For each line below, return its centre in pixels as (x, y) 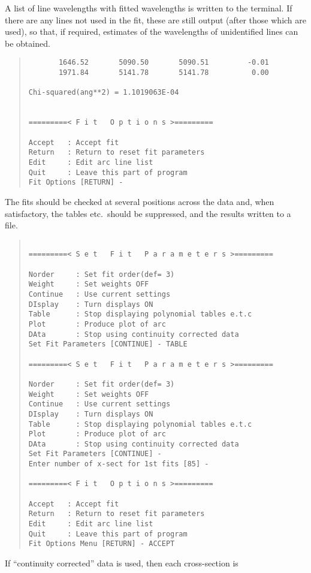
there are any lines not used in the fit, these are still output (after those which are (156, 19)
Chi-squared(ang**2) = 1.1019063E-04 (104, 93)
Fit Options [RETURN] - (76, 183)
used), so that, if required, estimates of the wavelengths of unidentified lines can (152, 31)
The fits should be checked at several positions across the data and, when (140, 201)
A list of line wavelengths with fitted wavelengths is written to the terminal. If (149, 8)
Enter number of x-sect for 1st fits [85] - (119, 464)
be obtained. (28, 43)
